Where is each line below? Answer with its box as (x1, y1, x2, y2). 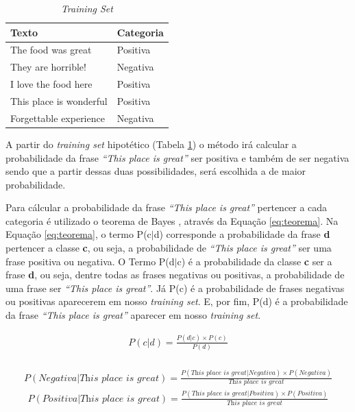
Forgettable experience (10, 110, 105, 125)
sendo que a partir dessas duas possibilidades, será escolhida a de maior (5, 164, 306, 178)
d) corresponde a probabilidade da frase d (154, 227, 330, 241)
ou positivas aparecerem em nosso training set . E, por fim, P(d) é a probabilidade (5, 294, 348, 308)
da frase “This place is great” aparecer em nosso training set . (5, 308, 261, 322)
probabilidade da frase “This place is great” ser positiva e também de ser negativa (5, 150, 350, 165)
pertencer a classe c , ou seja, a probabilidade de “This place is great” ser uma (5, 241, 332, 255)
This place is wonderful (10, 93, 108, 108)
